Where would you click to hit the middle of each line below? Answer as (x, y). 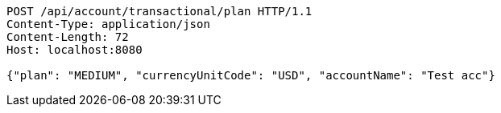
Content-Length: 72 (68, 37)
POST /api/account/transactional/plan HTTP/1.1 (159, 11)
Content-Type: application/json (108, 24)
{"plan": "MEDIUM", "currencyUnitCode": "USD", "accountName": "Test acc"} (251, 75)
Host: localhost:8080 (75, 50)
